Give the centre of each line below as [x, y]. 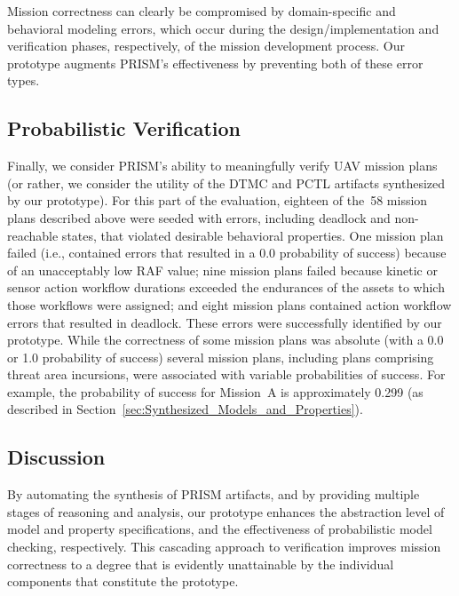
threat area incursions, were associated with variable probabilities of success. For [226, 374]
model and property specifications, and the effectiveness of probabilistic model [220, 529]
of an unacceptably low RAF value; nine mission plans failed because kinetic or [222, 270]
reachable [33, 235]
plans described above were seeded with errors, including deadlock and [199, 217]
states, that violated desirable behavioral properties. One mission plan [253, 235]
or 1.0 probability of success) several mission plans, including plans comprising [221, 357]
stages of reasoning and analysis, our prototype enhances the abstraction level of [226, 511]
